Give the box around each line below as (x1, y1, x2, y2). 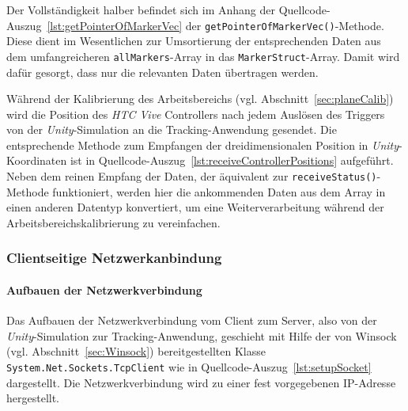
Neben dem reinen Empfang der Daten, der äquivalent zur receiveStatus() (6, 168, 377, 185)
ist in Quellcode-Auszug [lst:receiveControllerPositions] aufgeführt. (70, 152, 394, 169)
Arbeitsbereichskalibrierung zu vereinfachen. (6, 214, 221, 230)
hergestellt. (6, 390, 60, 406)
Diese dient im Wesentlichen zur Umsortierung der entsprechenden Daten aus (6, 32, 381, 49)
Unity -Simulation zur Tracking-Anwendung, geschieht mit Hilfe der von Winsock (6, 327, 397, 344)
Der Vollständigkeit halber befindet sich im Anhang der (6, 2, 276, 17)
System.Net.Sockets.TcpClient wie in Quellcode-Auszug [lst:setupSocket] (6, 358, 372, 375)
